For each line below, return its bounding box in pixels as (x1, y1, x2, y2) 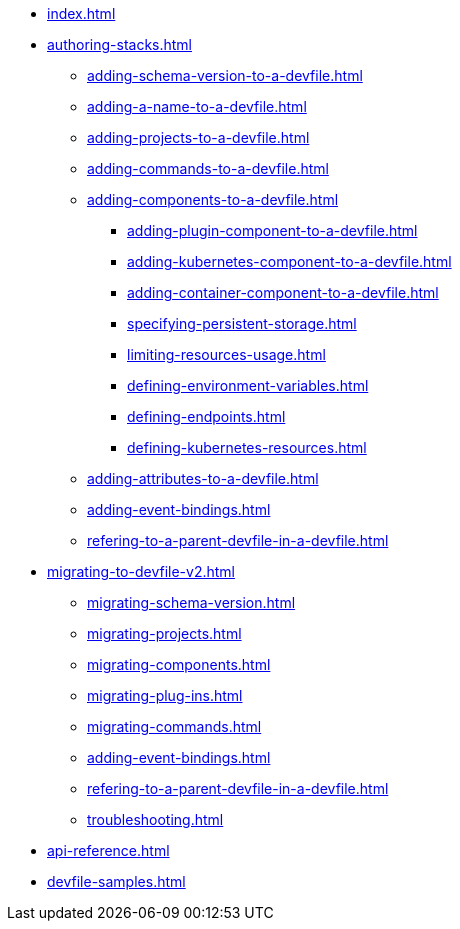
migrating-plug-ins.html (87, 687, 243, 704)
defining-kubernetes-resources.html (127, 439, 367, 456)
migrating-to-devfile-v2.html (47, 563, 235, 580)
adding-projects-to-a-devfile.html (87, 129, 310, 146)
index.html (47, 5, 116, 22)
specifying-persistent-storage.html (127, 315, 357, 332)
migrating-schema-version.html (87, 594, 296, 611)
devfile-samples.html (47, 873, 186, 890)
